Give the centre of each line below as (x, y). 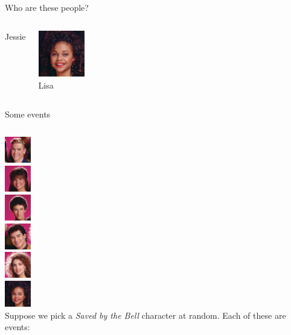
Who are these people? (47, 7)
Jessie (15, 36)
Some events (28, 114)
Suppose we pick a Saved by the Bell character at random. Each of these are (145, 315)
